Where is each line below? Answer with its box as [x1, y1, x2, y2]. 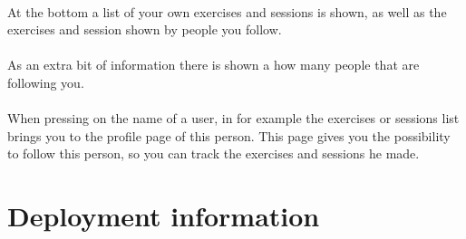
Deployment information [7, 197, 320, 234]
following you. [7, 72, 84, 91]
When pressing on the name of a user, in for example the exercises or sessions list [7, 109, 460, 128]
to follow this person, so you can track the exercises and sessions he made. [7, 144, 420, 163]
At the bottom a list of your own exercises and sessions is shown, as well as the [7, 2, 447, 21]
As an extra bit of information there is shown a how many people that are [7, 55, 420, 74]
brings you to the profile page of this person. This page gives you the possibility [7, 126, 451, 145]
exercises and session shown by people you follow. [7, 20, 282, 39]
